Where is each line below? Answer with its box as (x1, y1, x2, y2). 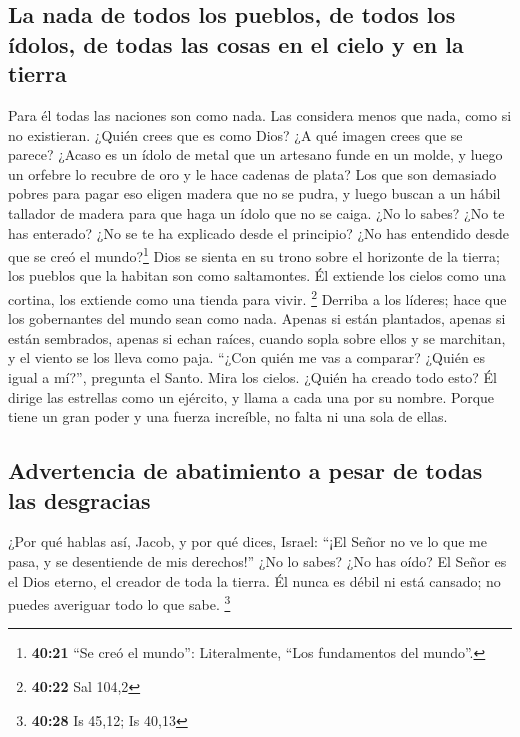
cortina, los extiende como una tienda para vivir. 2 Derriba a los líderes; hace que (8, 285, 507, 309)
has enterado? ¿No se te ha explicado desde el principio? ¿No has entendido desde (8, 222, 509, 243)
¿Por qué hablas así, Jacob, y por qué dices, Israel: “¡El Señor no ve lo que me (8, 531, 487, 552)
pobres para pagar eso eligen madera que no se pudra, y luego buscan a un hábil (8, 183, 501, 204)
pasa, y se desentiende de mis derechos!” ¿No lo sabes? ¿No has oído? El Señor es (8, 550, 507, 571)
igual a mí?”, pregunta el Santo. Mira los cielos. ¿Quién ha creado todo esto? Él (8, 367, 497, 388)
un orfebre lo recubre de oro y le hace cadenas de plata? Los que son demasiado (8, 163, 497, 184)
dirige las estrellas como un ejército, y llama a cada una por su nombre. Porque (8, 386, 495, 407)
